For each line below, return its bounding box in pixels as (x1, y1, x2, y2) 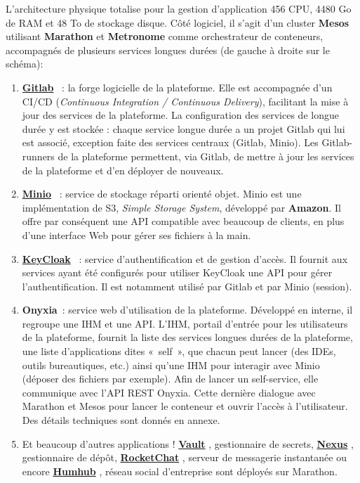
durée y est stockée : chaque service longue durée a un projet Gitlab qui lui (22, 121, 345, 136)
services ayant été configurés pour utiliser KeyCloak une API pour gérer (22, 265, 333, 280)
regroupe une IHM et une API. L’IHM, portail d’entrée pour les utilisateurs (22, 316, 348, 330)
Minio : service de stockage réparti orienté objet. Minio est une (22, 186, 302, 201)
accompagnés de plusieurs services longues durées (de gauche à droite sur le (6, 42, 330, 57)
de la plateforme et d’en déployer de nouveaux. (22, 162, 224, 177)
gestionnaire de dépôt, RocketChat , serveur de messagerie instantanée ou (22, 450, 347, 465)
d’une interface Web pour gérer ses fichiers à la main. (22, 227, 251, 242)
